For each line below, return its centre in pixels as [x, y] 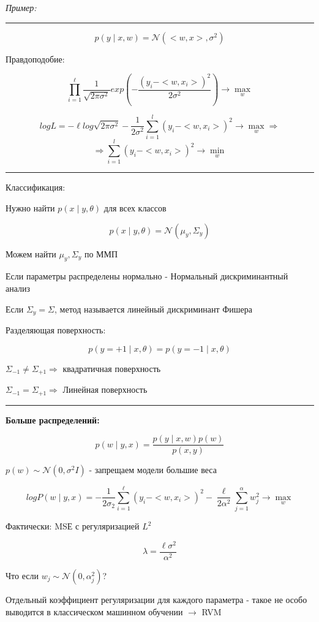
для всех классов [135, 207]
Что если [22, 576]
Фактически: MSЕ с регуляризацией [73, 526]
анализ [18, 288]
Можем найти [31, 253]
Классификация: [36, 187]
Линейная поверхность [105, 389]
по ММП [101, 253]
